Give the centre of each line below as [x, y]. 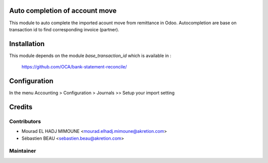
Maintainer [23, 151]
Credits [21, 107]
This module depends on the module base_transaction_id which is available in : [90, 55]
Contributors [25, 121]
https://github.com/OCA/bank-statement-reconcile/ [74, 67]
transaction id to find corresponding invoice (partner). [64, 29]
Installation [27, 44]
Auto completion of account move [63, 11]
